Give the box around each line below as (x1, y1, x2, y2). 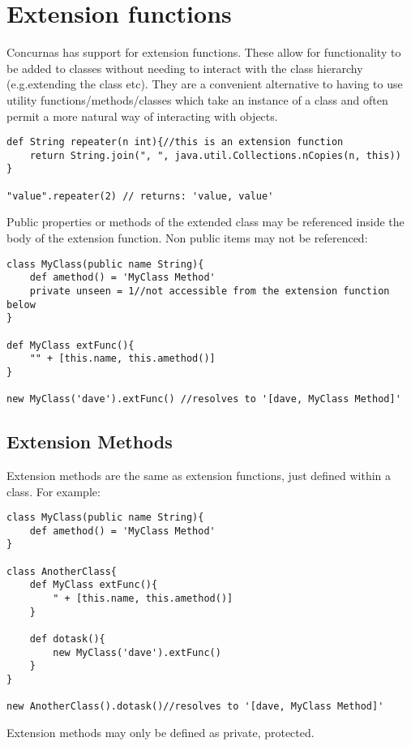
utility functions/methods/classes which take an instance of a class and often (6, 91, 388, 108)
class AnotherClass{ (6, 565, 118, 577)
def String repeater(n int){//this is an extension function (6, 136, 344, 148)
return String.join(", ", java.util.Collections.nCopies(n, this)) (29, 149, 401, 161)
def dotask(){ (29, 633, 105, 645)
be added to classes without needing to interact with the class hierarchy (6, 59, 363, 76)
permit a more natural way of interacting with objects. (6, 107, 278, 124)
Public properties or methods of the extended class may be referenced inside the (6, 213, 405, 230)
